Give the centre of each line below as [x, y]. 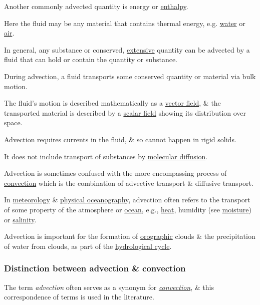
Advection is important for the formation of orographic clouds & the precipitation [130, 236]
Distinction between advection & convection [95, 268]
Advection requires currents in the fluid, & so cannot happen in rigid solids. [120, 139]
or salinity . [20, 219]
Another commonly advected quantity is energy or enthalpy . [96, 6]
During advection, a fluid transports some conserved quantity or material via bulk [130, 76]
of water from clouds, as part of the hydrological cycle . [88, 246]
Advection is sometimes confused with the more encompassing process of [115, 173]
